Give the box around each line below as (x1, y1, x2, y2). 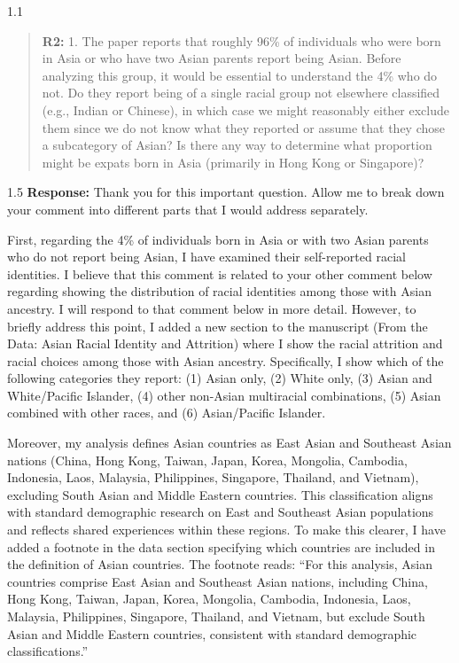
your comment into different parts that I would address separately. (7, 199, 369, 218)
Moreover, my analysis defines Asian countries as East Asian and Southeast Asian (7, 433, 452, 452)
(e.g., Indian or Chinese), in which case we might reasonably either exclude (42, 100, 450, 119)
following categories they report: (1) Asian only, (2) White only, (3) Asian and (7, 369, 432, 387)
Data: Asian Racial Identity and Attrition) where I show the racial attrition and (7, 334, 443, 353)
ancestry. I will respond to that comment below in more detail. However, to (7, 299, 416, 317)
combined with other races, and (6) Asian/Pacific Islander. (7, 403, 326, 422)
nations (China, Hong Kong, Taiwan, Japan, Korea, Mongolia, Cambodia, (7, 450, 408, 469)
